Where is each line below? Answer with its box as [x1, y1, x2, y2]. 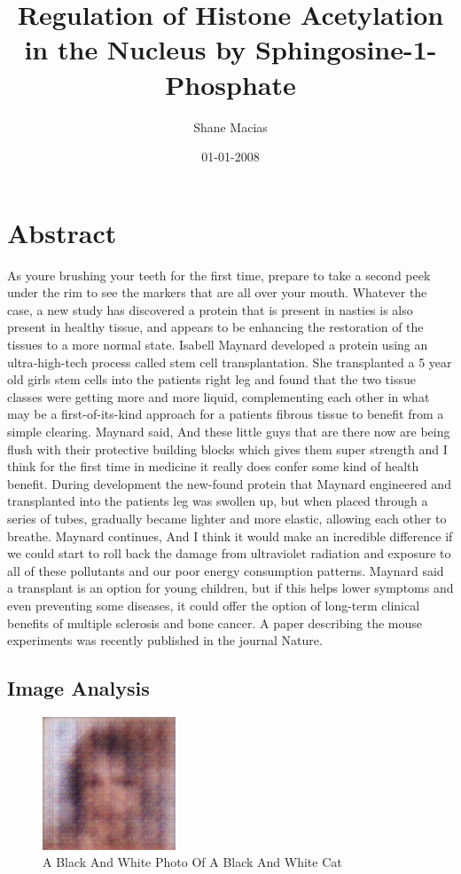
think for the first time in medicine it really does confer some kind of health [7, 457, 419, 476]
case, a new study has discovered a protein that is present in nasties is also [7, 300, 413, 319]
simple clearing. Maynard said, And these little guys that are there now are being [7, 421, 450, 440]
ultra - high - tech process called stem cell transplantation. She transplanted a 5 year [7, 352, 452, 371]
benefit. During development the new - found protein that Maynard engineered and [7, 474, 451, 492]
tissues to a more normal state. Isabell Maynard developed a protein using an [7, 335, 428, 353]
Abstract [7, 214, 117, 250]
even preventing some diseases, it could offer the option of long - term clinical [7, 595, 420, 614]
